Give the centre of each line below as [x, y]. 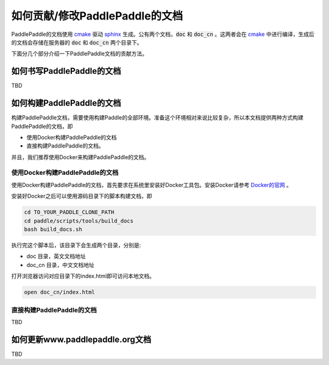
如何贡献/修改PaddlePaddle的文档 [97, 16]
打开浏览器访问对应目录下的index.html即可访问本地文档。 [83, 276]
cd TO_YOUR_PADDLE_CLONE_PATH [69, 212]
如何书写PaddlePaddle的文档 [66, 71]
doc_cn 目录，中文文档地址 [60, 264]
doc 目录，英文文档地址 [56, 257]
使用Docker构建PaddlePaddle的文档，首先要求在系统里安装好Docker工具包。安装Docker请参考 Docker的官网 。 [152, 185]
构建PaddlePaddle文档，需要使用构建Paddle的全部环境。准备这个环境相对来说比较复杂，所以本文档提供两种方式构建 [157, 118]
